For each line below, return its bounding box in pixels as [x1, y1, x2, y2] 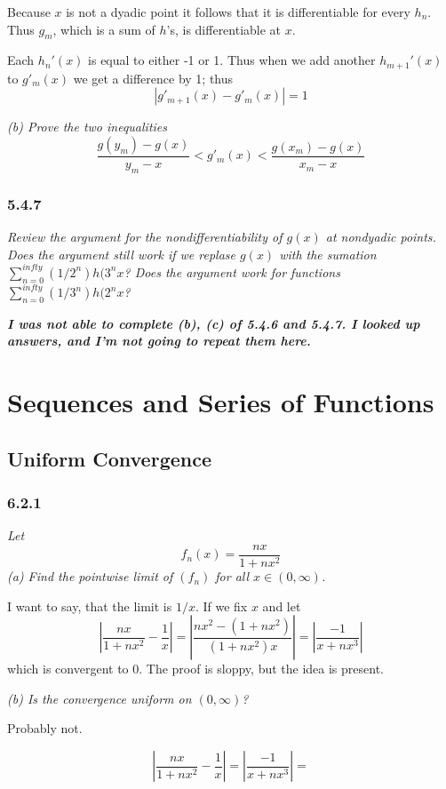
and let [262, 596, 301, 615]
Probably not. [7, 719, 83, 737]
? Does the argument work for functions [123, 262, 340, 281]
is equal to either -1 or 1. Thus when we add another [88, 51, 376, 69]
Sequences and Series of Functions [7, 384, 434, 420]
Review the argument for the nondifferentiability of [7, 227, 283, 246]
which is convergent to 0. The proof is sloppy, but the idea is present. [7, 659, 384, 678]
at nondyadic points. [325, 227, 436, 246]
